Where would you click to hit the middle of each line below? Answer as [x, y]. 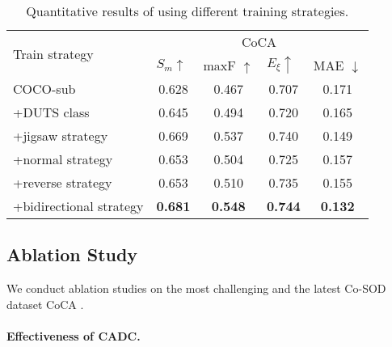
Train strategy [53, 53]
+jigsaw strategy [61, 135]
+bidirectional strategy [78, 206]
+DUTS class [51, 112]
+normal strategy [63, 159]
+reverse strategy [63, 182]
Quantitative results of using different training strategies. [188, 11]
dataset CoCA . [45, 304]
